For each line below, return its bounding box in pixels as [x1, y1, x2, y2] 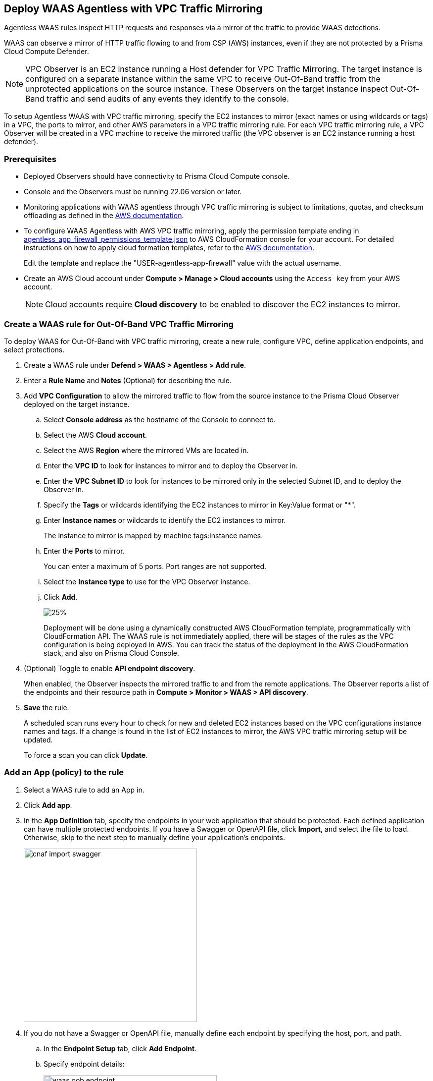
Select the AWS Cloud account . [44, 430, 147, 439]
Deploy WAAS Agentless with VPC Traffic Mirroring [4, 2, 263, 15]
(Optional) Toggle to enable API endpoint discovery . [24, 664, 195, 673]
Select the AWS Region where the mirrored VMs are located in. [44, 446, 249, 455]
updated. [24, 735, 53, 744]
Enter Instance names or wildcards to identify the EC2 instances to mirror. [44, 515, 286, 524]
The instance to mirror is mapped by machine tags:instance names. [44, 531, 263, 540]
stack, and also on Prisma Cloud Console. [44, 648, 180, 657]
